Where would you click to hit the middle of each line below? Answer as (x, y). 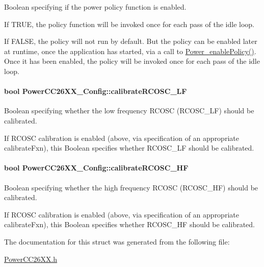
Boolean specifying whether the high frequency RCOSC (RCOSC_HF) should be (131, 187)
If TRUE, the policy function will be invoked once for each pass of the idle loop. (129, 24)
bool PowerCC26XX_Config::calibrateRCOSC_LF (96, 91)
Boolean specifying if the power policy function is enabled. (95, 7)
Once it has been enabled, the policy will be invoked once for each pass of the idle (132, 61)
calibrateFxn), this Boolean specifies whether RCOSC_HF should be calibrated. (129, 224)
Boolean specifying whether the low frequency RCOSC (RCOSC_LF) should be (129, 111)
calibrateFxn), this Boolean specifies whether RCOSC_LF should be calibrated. (129, 148)
